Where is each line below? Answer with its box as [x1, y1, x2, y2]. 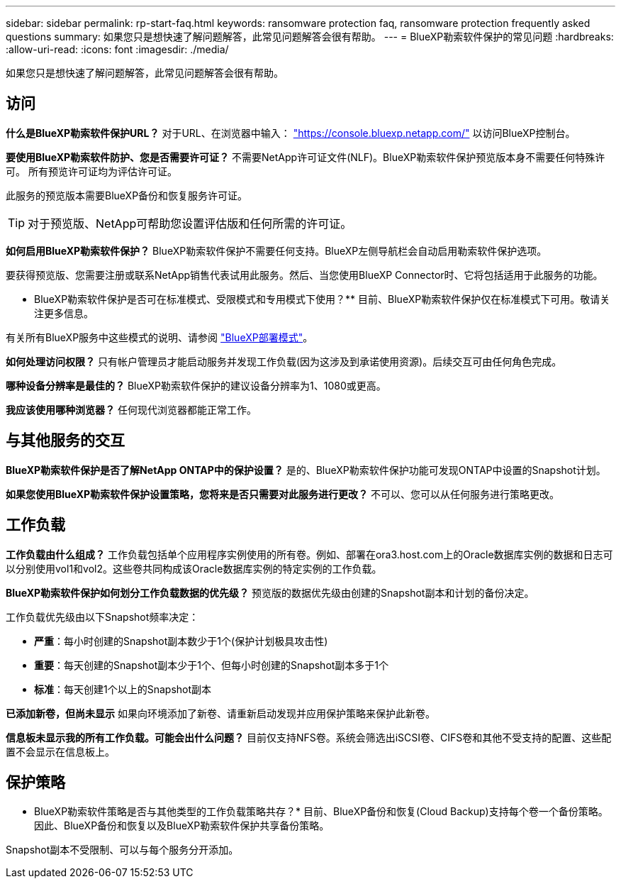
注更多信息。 [34, 306, 94, 319]
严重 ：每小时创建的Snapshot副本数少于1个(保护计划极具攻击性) [34, 634, 328, 647]
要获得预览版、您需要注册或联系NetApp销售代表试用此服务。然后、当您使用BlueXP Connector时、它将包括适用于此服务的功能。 [6, 268, 603, 281]
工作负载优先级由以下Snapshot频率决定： [6, 610, 199, 623]
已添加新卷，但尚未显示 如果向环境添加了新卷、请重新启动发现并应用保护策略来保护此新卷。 [6, 707, 435, 719]
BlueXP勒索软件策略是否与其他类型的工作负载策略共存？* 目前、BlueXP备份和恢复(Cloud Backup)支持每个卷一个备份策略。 [34, 805, 608, 818]
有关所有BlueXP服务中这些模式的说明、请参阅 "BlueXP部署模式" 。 [6, 331, 313, 343]
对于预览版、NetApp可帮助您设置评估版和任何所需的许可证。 [28, 216, 352, 231]
